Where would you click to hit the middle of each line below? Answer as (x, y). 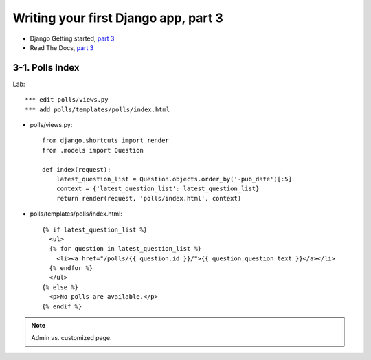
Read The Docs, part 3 (62, 47)
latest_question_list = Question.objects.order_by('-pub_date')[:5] (174, 179)
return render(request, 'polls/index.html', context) (149, 198)
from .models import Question (93, 150)
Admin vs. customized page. (72, 338)
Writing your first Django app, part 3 (118, 18)
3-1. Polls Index (46, 68)
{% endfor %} (71, 268)
